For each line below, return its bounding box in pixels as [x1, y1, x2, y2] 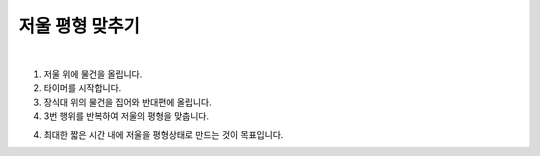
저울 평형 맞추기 [18, 15, 140, 37]
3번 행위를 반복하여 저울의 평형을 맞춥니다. [43, 110, 210, 122]
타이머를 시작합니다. [43, 82, 122, 94]
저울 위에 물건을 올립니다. [43, 68, 143, 80]
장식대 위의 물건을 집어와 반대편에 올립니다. [43, 96, 212, 108]
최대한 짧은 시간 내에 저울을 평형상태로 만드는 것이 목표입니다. [43, 128, 284, 140]
